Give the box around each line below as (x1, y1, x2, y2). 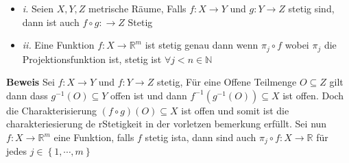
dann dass (6, 88, 48, 102)
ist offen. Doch (282, 88, 344, 102)
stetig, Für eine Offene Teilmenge (156, 75, 297, 89)
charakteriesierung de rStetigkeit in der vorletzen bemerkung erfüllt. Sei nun (6, 116, 327, 131)
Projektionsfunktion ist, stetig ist (22, 51, 162, 66)
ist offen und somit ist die (181, 103, 289, 117)
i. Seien (22, 1, 53, 15)
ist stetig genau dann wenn (145, 38, 258, 52)
